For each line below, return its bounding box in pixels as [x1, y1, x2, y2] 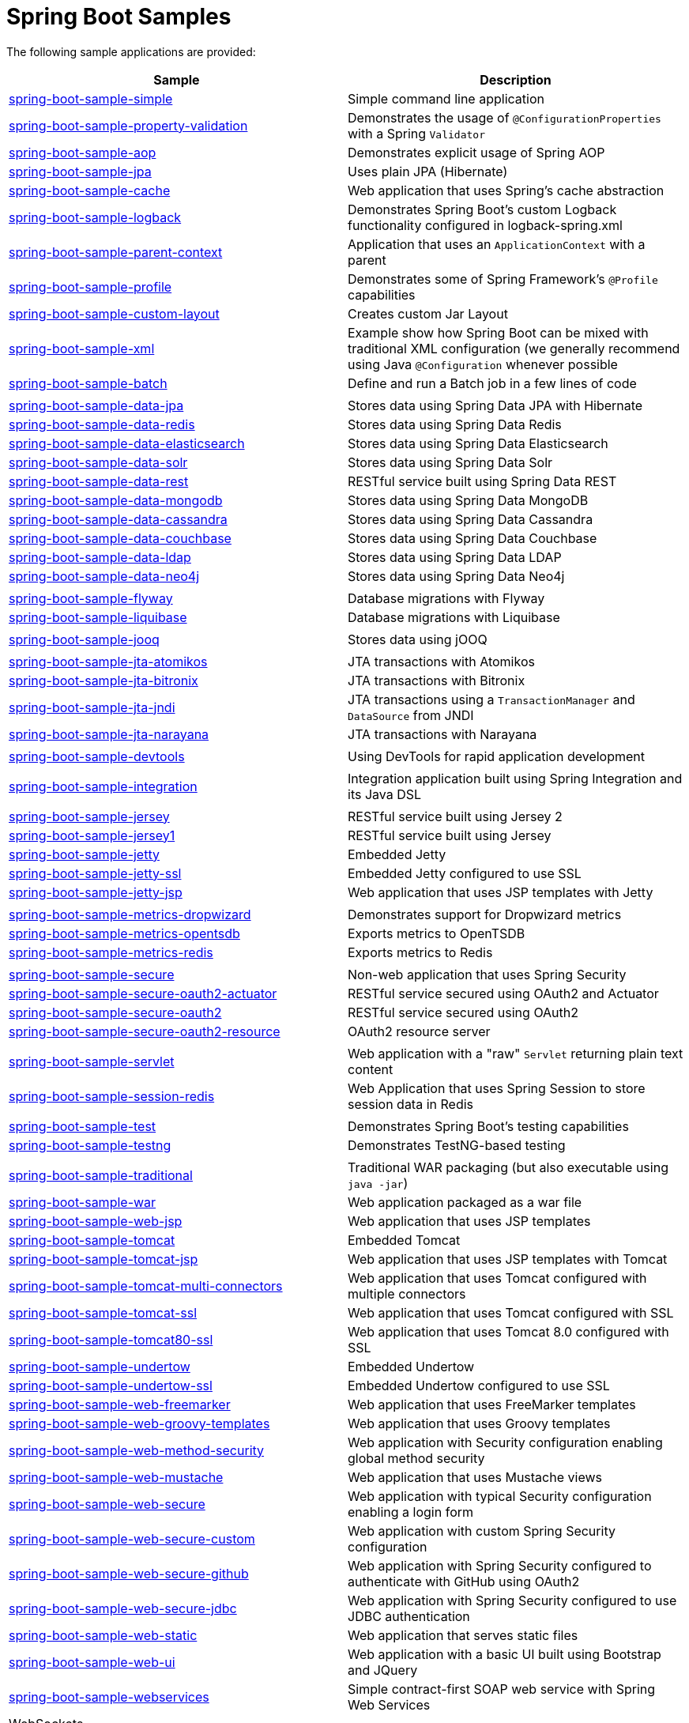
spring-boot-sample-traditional [9, 1167, 193, 1183]
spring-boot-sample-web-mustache [9, 1469, 224, 1485]
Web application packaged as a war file [348, 1193, 582, 1210]
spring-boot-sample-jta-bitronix [9, 672, 198, 688]
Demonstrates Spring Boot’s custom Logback [348, 201, 617, 217]
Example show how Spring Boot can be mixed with [348, 324, 649, 341]
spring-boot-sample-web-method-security [9, 1442, 265, 1458]
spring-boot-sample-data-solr [9, 454, 188, 470]
